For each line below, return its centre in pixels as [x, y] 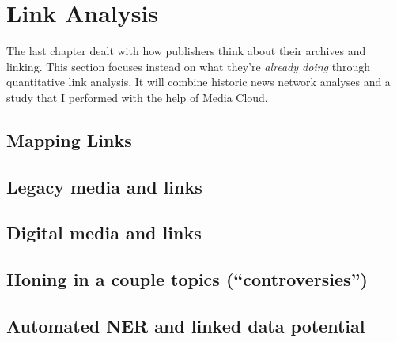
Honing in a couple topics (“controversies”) [187, 279]
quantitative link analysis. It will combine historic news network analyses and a [198, 82]
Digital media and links [104, 233]
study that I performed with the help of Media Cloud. [137, 97]
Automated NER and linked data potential [186, 326]
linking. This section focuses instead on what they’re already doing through [188, 66]
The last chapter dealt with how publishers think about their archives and [186, 51]
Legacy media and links [104, 186]
